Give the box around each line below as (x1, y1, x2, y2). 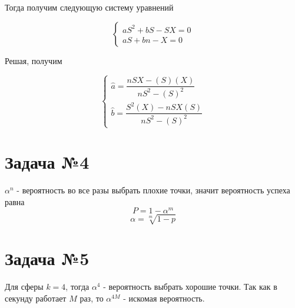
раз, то (79, 292, 104, 304)
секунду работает (5, 292, 67, 304)
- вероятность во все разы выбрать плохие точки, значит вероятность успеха (16, 184, 290, 196)
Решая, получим (5, 54, 62, 66)
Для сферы (5, 280, 44, 293)
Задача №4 (5, 150, 90, 174)
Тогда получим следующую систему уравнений (5, 1, 174, 13)
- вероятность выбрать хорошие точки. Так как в (103, 280, 277, 293)
